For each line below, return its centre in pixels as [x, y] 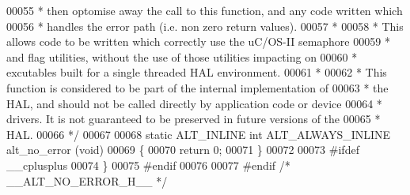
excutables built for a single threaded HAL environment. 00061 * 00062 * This [197, 72]
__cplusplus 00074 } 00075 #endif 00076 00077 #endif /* [148, 165]
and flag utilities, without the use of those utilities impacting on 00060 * [182, 56]
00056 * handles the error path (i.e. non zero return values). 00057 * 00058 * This [205, 26]
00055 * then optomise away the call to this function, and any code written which [205, 10]
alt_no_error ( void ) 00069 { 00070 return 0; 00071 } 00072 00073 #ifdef [183, 150]
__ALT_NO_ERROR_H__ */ [87, 180]
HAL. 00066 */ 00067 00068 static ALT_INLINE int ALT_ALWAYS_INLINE [199, 134]
